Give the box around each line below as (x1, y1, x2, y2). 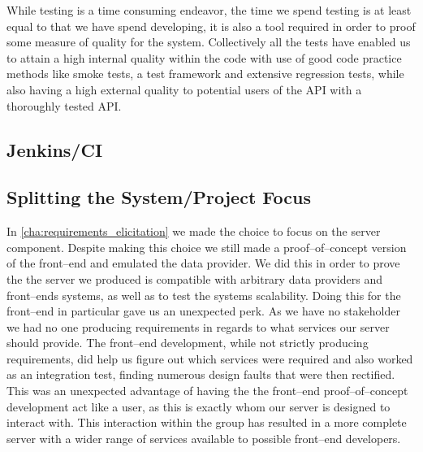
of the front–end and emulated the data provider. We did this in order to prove (6, 254, 400, 272)
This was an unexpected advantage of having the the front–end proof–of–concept (6, 382, 408, 399)
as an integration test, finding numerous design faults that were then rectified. (6, 366, 395, 383)
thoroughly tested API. (6, 97, 122, 114)
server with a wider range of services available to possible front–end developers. (6, 429, 401, 446)
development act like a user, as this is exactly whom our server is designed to (6, 398, 391, 415)
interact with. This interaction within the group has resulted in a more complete (6, 414, 407, 431)
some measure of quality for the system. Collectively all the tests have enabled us (6, 33, 411, 50)
